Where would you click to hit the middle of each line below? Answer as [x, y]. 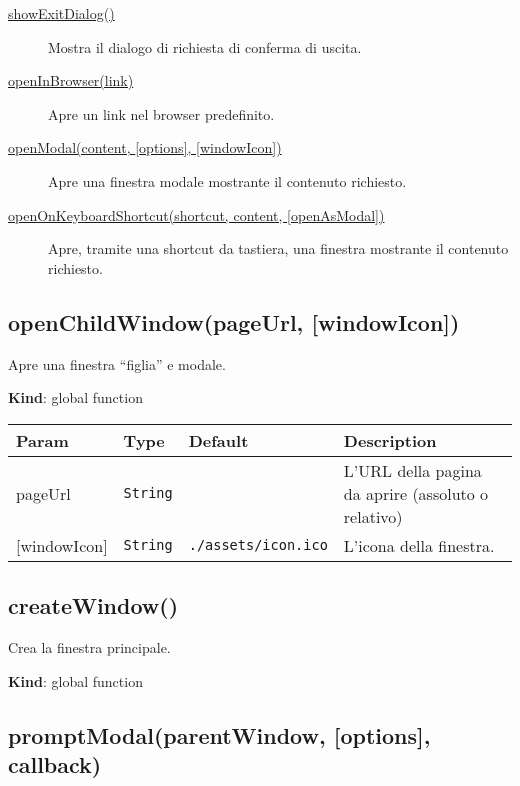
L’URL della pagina [412, 470]
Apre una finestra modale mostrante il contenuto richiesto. [227, 180]
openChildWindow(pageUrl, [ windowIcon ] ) [234, 321]
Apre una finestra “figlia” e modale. [117, 363]
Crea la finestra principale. [89, 646]
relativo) [373, 516]
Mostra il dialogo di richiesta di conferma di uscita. [205, 46]
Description [390, 440]
